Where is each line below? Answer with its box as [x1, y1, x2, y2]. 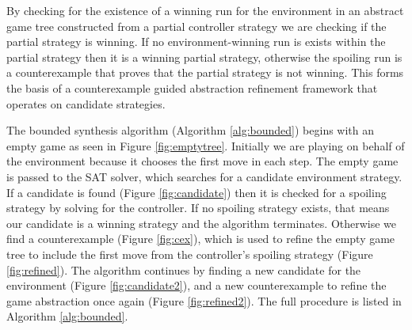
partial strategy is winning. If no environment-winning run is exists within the [6, 33, 386, 50]
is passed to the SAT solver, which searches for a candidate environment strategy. [6, 168, 402, 184]
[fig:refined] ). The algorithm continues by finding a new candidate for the [6, 261, 361, 278]
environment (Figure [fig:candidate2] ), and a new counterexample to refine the [6, 277, 387, 294]
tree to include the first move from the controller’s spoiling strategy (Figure [6, 245, 373, 262]
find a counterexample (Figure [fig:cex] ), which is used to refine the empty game [6, 230, 395, 247]
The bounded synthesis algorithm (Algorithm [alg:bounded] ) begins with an [6, 122, 375, 138]
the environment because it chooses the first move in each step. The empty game [6, 153, 399, 169]
